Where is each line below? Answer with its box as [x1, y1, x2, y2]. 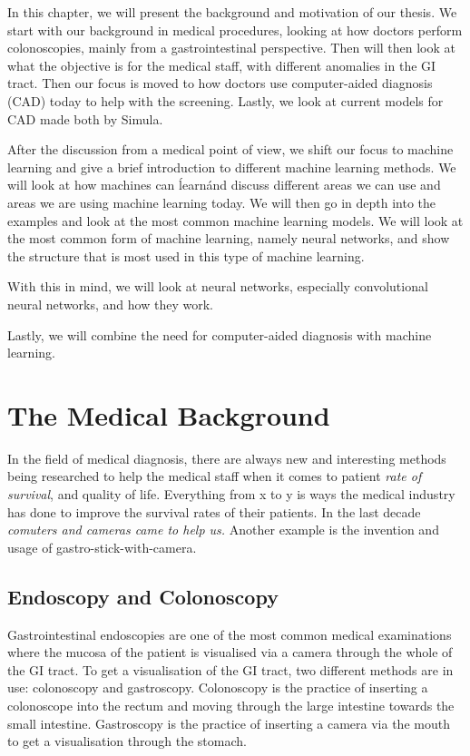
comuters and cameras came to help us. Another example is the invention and [7, 520, 439, 539]
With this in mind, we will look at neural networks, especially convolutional [7, 277, 428, 296]
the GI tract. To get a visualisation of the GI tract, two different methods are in [7, 660, 454, 679]
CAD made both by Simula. [7, 109, 163, 128]
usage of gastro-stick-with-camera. [7, 537, 197, 556]
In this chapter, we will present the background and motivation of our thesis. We [7, 3, 457, 21]
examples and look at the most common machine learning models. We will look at [7, 211, 464, 230]
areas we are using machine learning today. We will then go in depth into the [7, 192, 436, 211]
